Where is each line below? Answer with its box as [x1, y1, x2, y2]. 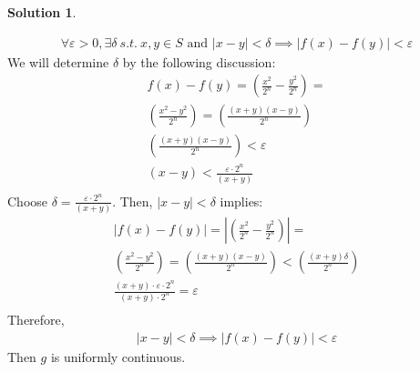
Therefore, [7, 310, 65, 329]
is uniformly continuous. [50, 347, 186, 366]
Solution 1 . [7, 3, 77, 21]
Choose [7, 191, 48, 210]
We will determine [7, 52, 109, 71]
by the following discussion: [122, 52, 276, 71]
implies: [220, 191, 263, 210]
